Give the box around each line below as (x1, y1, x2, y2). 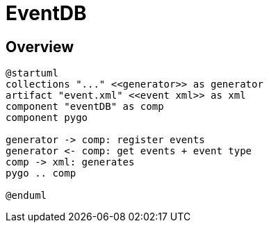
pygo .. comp (6, 168, 76, 179)
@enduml (6, 190, 47, 202)
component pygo (6, 112, 88, 124)
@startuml (6, 67, 58, 79)
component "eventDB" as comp (6, 101, 164, 113)
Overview (6, 38, 74, 56)
